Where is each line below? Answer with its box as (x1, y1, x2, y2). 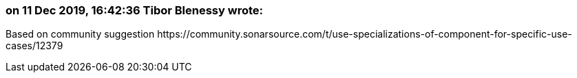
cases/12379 (6, 40, 63, 52)
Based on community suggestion (6, 28, 155, 40)
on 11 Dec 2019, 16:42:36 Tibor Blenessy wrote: (6, 3, 263, 17)
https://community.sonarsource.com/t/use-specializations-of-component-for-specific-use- (157, 28, 572, 40)
